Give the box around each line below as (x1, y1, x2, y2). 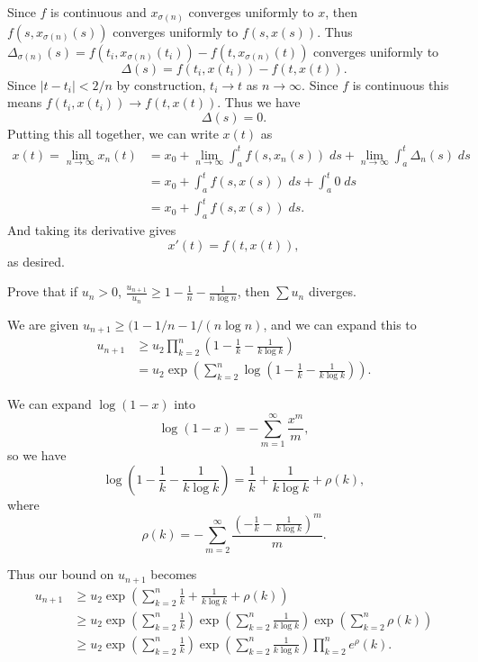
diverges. (308, 282, 356, 301)
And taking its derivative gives (7, 221, 176, 240)
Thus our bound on (7, 565, 114, 584)
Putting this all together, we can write (7, 123, 219, 142)
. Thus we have (217, 93, 301, 112)
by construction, (116, 75, 206, 94)
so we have (7, 445, 67, 464)
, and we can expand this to (263, 314, 417, 333)
